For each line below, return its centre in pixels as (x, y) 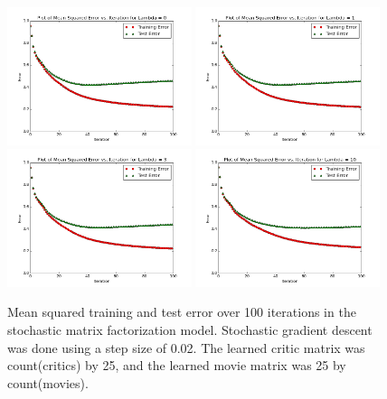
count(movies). (48, 382)
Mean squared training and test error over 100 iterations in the (182, 312)
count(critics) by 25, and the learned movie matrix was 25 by (177, 365)
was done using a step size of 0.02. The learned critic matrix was (186, 347)
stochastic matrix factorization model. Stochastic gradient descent (190, 330)
